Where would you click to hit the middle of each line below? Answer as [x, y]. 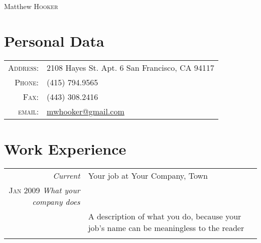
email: [28, 111]
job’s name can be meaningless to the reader [166, 227]
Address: [24, 67]
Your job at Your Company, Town [148, 175]
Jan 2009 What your [44, 190]
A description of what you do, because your [165, 216]
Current [67, 175]
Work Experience [65, 148]
